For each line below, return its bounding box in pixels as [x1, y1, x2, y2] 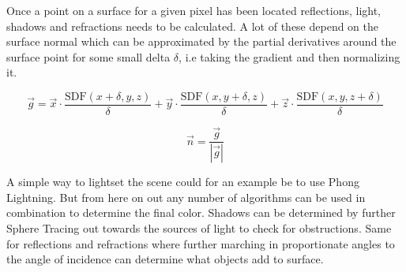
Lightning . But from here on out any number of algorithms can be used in [6, 188, 366, 205]
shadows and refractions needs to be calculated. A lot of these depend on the [6, 17, 379, 34]
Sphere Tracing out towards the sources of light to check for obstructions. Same [6, 219, 392, 236]
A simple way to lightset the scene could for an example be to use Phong [6, 173, 359, 190]
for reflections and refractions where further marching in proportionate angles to [6, 235, 395, 252]
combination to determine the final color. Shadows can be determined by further [6, 204, 396, 221]
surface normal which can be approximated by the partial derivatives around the [6, 33, 397, 50]
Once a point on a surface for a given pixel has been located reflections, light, [6, 2, 382, 18]
